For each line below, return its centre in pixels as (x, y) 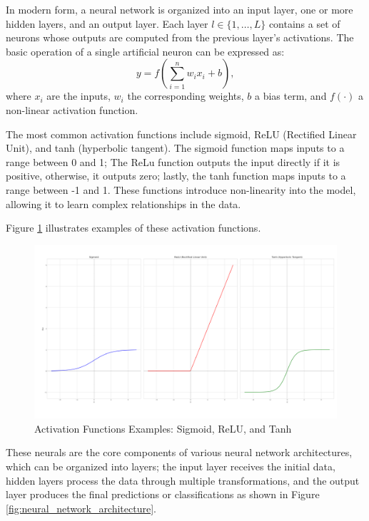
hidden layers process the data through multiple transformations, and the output (183, 480)
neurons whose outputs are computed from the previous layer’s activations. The (180, 37)
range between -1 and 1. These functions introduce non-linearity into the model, (181, 189)
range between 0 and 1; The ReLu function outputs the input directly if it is (173, 161)
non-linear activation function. (72, 109)
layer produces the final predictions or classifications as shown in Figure (163, 494)
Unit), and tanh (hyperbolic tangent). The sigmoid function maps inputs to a (175, 148)
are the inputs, (79, 96)
